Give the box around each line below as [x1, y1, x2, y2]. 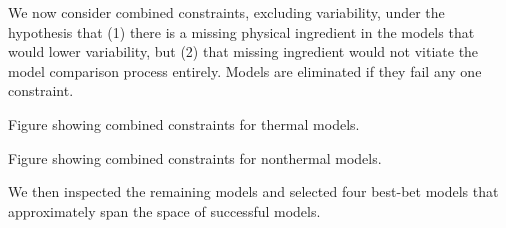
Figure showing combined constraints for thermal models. [8, 113, 360, 134]
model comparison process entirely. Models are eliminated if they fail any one [8, 60, 482, 81]
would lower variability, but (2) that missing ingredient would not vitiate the [8, 41, 479, 62]
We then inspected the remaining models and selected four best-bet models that [8, 181, 499, 202]
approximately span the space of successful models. [8, 200, 321, 221]
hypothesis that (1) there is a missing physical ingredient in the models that [8, 21, 475, 42]
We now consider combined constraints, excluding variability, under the [8, 2, 445, 22]
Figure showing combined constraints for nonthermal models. [8, 147, 382, 168]
